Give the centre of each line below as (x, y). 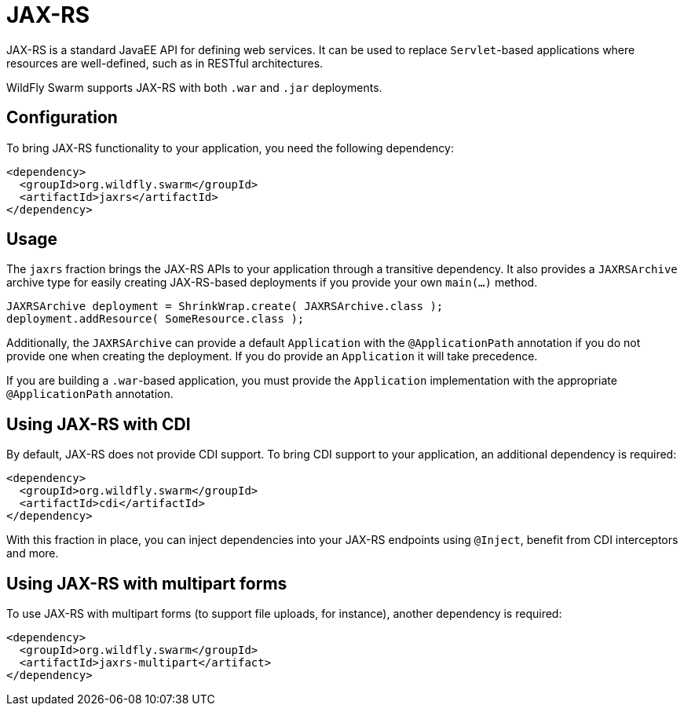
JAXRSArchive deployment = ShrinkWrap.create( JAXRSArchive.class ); (225, 307)
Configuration (62, 118)
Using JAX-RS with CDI (99, 424)
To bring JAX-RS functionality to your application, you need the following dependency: (230, 148)
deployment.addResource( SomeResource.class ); (155, 319)
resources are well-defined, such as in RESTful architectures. (165, 63)
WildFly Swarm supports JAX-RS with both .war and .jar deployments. (194, 87)
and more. (33, 553)
